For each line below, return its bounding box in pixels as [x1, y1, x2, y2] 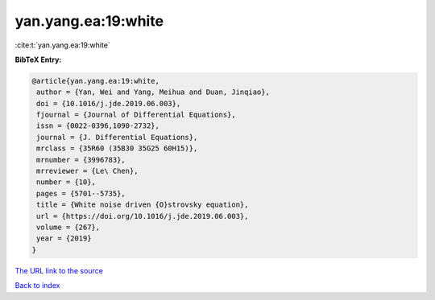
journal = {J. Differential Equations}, [36, 133, 198, 142]
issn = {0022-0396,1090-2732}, [36, 121, 160, 130]
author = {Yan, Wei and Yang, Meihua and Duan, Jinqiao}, [36, 88, 270, 97]
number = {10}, [36, 178, 97, 187]
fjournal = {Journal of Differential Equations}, [36, 110, 237, 120]
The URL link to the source [14, 265, 104, 275]
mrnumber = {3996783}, [36, 155, 126, 164]
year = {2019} [36, 234, 92, 243]
